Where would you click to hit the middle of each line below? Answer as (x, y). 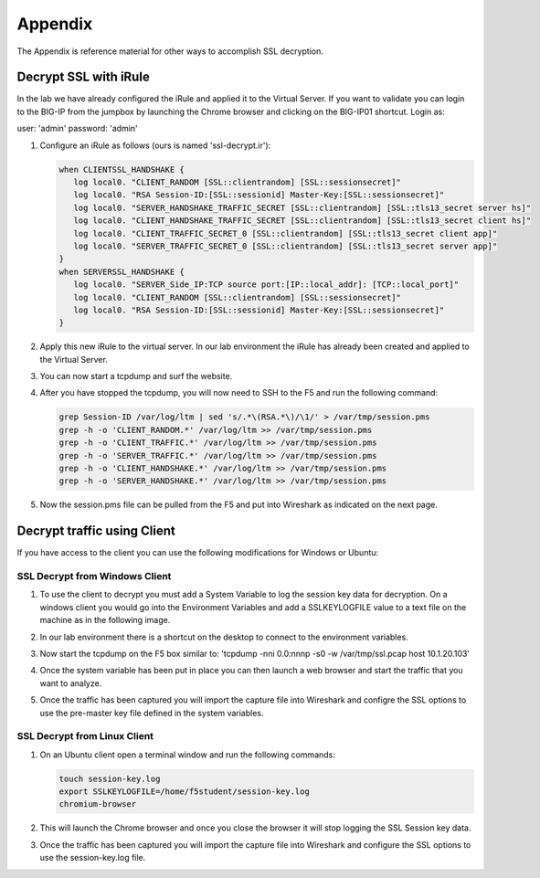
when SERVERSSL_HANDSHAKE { (122, 271)
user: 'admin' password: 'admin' (78, 129)
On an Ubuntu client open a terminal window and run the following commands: (187, 755)
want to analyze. (71, 683)
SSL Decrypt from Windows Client (94, 577)
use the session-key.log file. (93, 858)
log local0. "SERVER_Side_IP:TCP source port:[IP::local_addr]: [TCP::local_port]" (266, 285)
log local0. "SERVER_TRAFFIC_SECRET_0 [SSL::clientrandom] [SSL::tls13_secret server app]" (286, 246)
